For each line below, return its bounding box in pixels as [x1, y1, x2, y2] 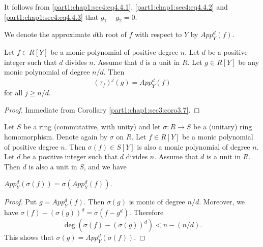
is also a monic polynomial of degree [137, 141, 250, 152]
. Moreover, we [199, 196, 245, 207]
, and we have [83, 161, 127, 171]
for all [4, 87, 23, 98]
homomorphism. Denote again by [4, 131, 107, 142]
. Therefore [129, 207, 164, 218]
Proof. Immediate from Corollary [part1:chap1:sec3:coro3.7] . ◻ [4, 104, 200, 115]
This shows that [4, 232, 54, 242]
